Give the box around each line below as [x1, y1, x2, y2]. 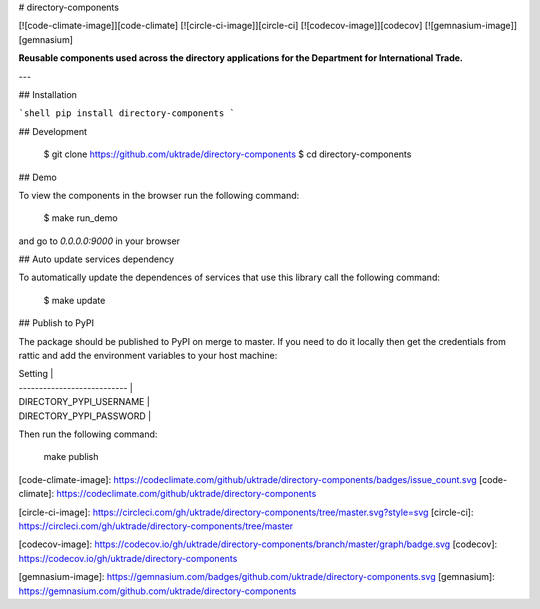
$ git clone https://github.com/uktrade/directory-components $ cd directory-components [43, 148, 412, 160]
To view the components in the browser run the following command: [18, 189, 300, 201]
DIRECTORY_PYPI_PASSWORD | [18, 410, 152, 422]
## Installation [18, 88, 77, 100]
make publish [43, 451, 99, 463]
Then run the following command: [18, 428, 158, 440]
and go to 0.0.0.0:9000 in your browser [18, 235, 180, 247]
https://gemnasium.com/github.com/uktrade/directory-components [18, 585, 297, 597]
